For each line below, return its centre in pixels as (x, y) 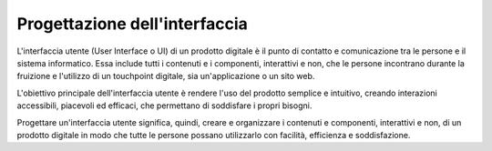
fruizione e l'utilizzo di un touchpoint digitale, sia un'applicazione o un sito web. (166, 76)
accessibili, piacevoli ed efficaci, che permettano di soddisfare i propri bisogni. (164, 106)
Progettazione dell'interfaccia (132, 24)
